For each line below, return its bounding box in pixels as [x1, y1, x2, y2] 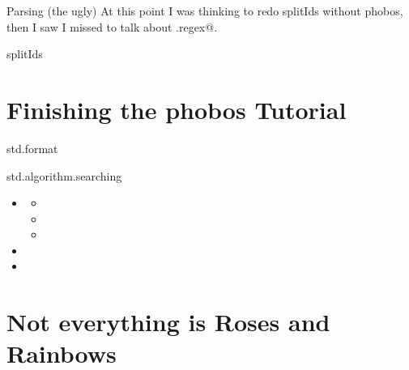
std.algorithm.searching [6, 167, 122, 184]
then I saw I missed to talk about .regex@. [6, 18, 218, 35]
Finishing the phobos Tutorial [6, 92, 347, 125]
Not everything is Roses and [6, 305, 330, 338]
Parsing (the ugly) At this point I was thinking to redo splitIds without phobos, [6, 2, 403, 19]
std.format [6, 139, 58, 156]
